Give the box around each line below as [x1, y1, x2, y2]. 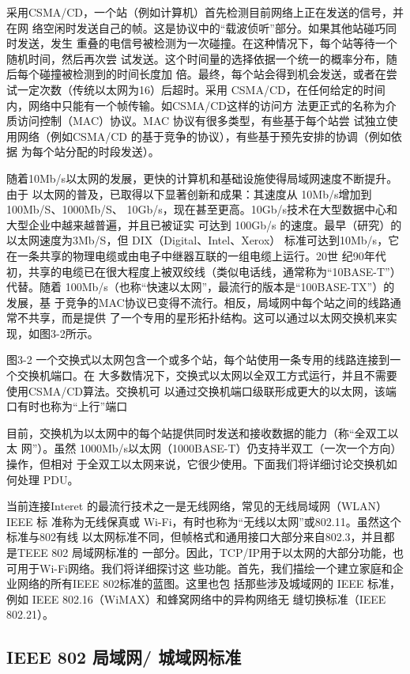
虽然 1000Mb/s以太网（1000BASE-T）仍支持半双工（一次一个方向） [54, 440, 402, 456]
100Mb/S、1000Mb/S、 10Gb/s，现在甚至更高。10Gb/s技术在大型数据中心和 [6, 201, 398, 218]
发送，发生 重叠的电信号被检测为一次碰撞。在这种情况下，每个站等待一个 [17, 35, 397, 51]
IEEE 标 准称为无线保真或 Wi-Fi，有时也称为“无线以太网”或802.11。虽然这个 [6, 513, 401, 529]
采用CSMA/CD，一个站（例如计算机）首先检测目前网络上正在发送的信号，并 [6, 4, 404, 20]
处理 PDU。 [17, 471, 79, 487]
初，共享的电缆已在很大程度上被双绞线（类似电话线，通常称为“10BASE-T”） [6, 263, 401, 279]
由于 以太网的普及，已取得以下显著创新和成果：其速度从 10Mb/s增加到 [6, 185, 372, 202]
